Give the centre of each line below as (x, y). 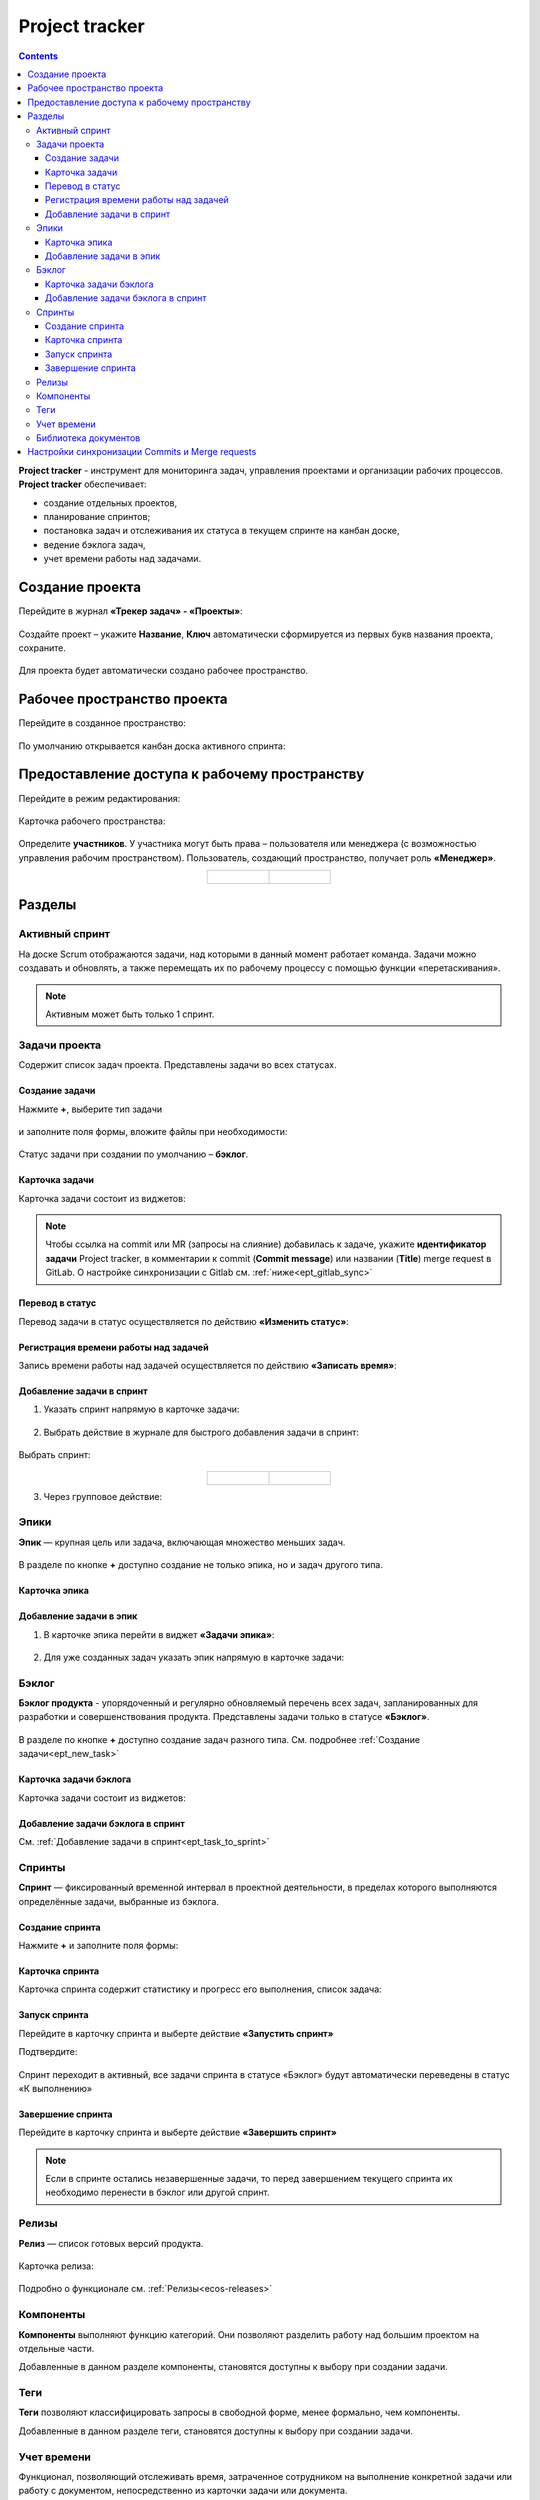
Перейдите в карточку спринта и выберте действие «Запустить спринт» (176, 2033)
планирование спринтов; (97, 517)
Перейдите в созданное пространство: (102, 723)
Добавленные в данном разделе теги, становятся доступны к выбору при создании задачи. (216, 2431)
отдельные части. (56, 2348)
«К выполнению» (55, 2088)
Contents (38, 56)
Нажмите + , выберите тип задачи (90, 1109)
